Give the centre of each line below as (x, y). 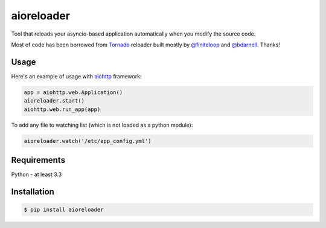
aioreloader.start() (54, 101)
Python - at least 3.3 (37, 174)
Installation (33, 192)
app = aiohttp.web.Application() (73, 92)
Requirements (38, 160)
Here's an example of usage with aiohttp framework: (76, 76)
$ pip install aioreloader (64, 210)
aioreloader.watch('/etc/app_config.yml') (88, 141)
